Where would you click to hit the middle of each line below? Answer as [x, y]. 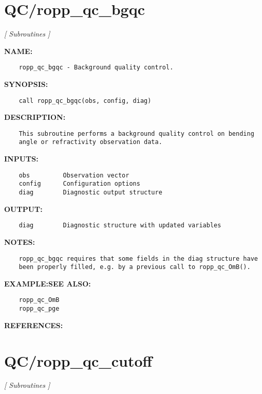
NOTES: [20, 241]
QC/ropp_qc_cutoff [78, 360]
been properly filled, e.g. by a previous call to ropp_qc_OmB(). [135, 267]
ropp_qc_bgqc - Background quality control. [96, 68]
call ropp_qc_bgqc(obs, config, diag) [85, 101]
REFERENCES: [34, 325]
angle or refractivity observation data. [90, 142]
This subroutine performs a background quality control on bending [136, 133]
